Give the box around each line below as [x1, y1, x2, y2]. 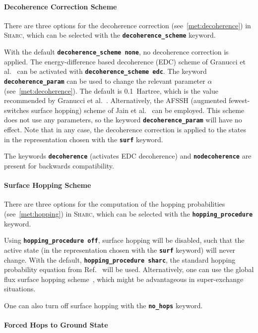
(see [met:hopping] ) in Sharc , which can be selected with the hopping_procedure [4, 208, 253, 219]
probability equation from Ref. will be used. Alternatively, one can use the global [4, 264, 254, 275]
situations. [4, 283, 36, 294]
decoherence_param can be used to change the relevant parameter [4, 75, 205, 86]
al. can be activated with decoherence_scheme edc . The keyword [4, 66, 207, 76]
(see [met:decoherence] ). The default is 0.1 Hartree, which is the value [4, 85, 218, 96]
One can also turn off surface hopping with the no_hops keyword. [4, 300, 203, 310]
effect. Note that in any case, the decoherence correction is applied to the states [4, 124, 247, 135]
